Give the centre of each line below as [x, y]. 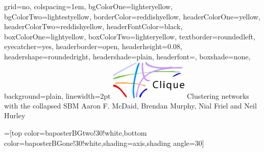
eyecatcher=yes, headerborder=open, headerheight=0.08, [93, 46]
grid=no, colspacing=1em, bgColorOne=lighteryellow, [89, 6]
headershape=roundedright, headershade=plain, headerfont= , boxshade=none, [127, 56]
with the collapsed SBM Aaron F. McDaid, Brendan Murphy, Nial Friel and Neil [130, 105]
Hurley [15, 115]
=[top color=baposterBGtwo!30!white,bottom [76, 133]
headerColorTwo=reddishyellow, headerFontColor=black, [93, 26]
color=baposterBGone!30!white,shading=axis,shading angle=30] [104, 143]
